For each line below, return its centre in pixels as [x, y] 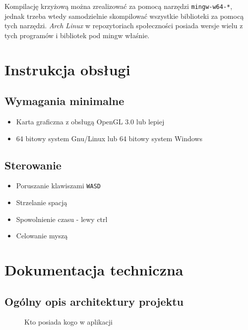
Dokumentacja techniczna [94, 270]
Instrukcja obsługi [67, 69]
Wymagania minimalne [64, 101]
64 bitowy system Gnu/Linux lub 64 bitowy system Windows [109, 138]
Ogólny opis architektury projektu [94, 301]
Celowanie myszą [42, 236]
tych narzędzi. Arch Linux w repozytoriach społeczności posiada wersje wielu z [124, 26]
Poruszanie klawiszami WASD [58, 186]
